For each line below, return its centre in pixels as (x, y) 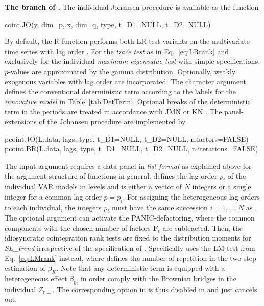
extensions (21, 121)
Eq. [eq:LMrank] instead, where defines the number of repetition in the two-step (130, 258)
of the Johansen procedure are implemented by (112, 121)
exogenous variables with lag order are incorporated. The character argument (126, 81)
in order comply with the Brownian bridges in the (158, 279)
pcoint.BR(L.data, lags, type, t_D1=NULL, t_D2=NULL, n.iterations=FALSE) (131, 149)
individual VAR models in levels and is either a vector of (93, 187)
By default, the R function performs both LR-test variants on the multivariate (127, 41)
